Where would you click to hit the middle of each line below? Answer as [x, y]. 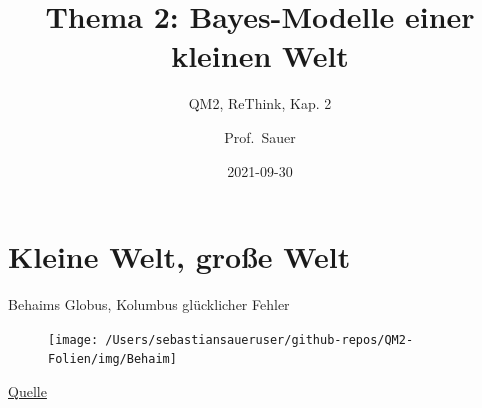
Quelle [27, 390]
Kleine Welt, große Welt [179, 256]
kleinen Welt [260, 55]
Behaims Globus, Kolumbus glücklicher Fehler [149, 304]
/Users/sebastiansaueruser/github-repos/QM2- [259, 339]
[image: [73, 339]
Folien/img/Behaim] [112, 359]
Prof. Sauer [260, 136]
